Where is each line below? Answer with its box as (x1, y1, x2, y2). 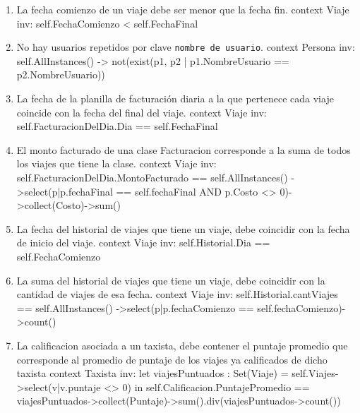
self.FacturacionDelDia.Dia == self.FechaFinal (16, 119, 218, 133)
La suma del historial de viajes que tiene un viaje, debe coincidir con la (16, 273, 325, 287)
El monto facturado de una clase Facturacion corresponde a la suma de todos (16, 142, 351, 157)
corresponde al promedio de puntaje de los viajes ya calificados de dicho (16, 352, 328, 366)
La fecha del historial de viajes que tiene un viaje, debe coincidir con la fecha (16, 221, 350, 236)
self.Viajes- (292, 366, 339, 381)
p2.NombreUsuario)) (16, 67, 105, 82)
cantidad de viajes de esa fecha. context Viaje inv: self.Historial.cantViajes (16, 287, 338, 301)
